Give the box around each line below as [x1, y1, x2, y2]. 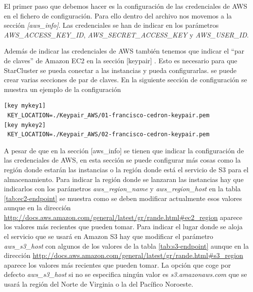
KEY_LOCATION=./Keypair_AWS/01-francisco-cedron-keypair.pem [7, 111, 210, 119]
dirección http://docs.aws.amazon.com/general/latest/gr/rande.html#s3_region [4, 250, 243, 260]
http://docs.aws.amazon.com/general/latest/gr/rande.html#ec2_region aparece [4, 212, 243, 222]
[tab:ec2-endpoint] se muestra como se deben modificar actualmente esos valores [4, 193, 242, 203]
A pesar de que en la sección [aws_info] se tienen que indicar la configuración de [4, 145, 244, 155]
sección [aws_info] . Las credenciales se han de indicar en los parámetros [4, 20, 219, 30]
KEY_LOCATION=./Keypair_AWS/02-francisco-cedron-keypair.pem [7, 131, 210, 138]
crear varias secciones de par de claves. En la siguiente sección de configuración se [4, 74, 247, 85]
